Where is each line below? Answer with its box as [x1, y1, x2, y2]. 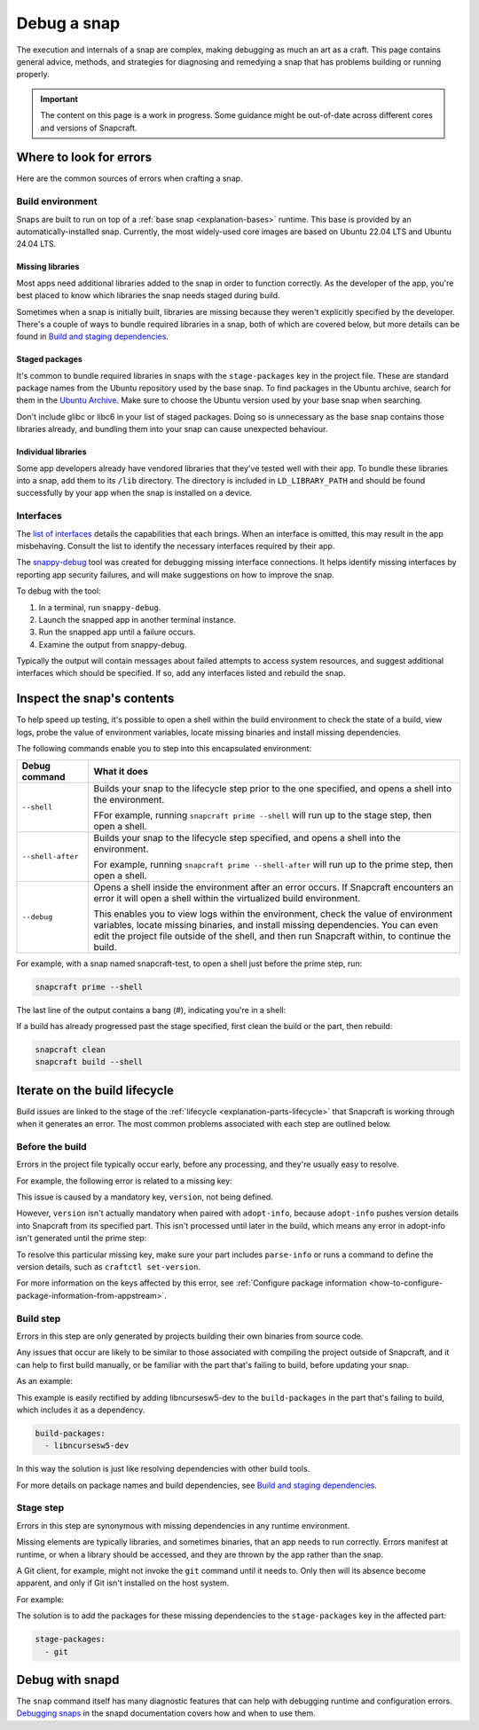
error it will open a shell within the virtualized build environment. [93, 892, 361, 904]
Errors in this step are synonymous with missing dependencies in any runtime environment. [16, 1520, 350, 1530]
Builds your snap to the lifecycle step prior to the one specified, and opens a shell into [93, 782, 452, 794]
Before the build [16, 1140, 88, 1152]
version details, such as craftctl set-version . [16, 1262, 201, 1272]
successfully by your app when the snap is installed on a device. [16, 488, 253, 499]
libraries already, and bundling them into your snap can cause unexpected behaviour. [16, 424, 328, 435]
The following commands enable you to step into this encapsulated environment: [16, 743, 312, 754]
